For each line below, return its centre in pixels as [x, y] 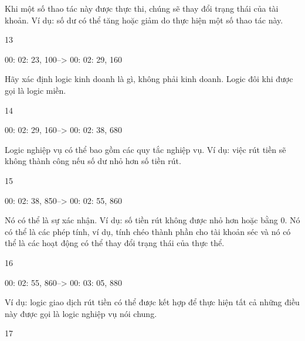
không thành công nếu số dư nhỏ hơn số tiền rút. [93, 161]
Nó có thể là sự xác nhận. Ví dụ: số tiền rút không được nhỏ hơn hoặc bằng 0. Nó [152, 220]
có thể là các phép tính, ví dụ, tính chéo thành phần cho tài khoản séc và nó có [148, 231]
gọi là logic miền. [35, 90]
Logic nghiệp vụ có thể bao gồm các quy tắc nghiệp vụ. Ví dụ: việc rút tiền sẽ [145, 149]
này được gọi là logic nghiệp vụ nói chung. [81, 313]
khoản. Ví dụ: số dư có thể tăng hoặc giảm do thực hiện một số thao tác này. [144, 20]
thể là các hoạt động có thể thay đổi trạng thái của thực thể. [115, 243]
